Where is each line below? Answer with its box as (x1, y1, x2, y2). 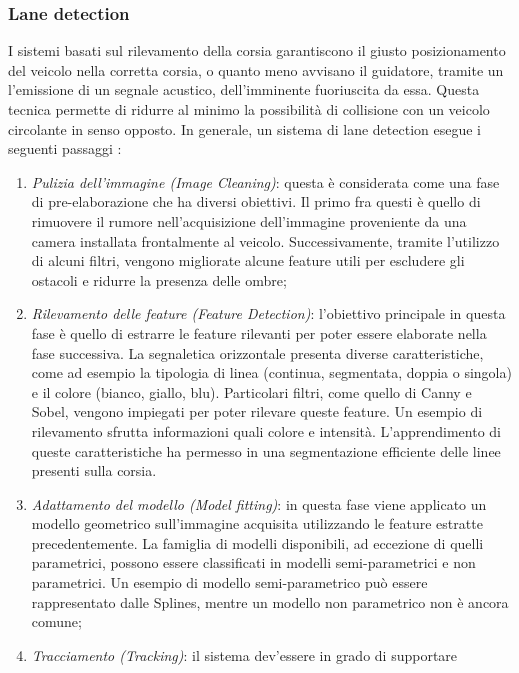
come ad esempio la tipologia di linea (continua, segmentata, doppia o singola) (31, 362, 512, 383)
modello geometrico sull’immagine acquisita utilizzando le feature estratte (31, 513, 483, 534)
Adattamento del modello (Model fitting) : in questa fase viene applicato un (31, 493, 487, 514)
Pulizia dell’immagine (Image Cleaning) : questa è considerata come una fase (31, 171, 500, 192)
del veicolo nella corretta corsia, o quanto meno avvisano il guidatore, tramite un (8, 59, 504, 80)
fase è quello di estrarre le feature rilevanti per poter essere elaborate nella (31, 322, 487, 343)
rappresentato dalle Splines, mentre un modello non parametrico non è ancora (31, 591, 509, 612)
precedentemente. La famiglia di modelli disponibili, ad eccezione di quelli (31, 532, 484, 553)
